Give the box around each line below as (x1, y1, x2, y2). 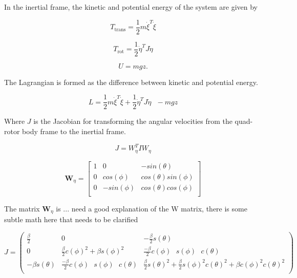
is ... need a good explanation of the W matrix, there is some (56, 203, 247, 213)
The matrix (4, 203, 40, 213)
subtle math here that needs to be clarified (4, 214, 138, 225)
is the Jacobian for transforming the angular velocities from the (33, 116, 232, 126)
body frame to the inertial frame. (22, 125, 126, 136)
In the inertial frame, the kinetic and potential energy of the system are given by (4, 2, 258, 12)
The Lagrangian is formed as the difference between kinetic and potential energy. (4, 76, 258, 87)
